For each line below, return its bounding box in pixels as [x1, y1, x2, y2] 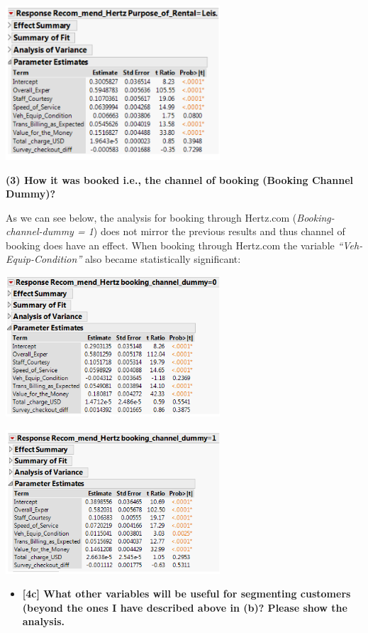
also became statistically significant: [84, 251, 241, 266]
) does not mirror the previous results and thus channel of [93, 224, 345, 239]
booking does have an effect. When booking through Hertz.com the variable [6, 237, 335, 252]
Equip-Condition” [6, 251, 82, 266]
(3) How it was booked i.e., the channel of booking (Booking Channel [6, 172, 354, 187]
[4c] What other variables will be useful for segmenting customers [22, 586, 351, 601]
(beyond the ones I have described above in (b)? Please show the [22, 600, 347, 615]
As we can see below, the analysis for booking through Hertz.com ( [6, 210, 297, 224]
